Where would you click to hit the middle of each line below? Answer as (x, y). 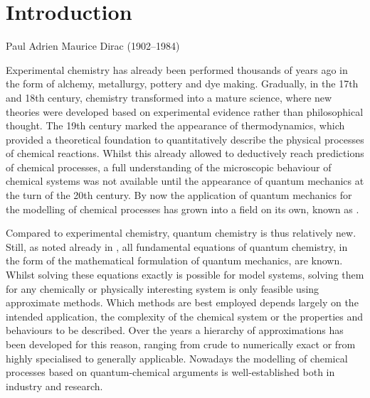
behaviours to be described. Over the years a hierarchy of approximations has (175, 330)
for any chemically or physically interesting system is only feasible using (163, 288)
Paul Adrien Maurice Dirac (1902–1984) (93, 46)
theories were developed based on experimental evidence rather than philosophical (185, 111)
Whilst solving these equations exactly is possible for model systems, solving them (185, 275)
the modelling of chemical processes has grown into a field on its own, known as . (183, 209)
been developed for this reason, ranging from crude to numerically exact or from (181, 344)
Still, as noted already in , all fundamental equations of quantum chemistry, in (177, 246)
